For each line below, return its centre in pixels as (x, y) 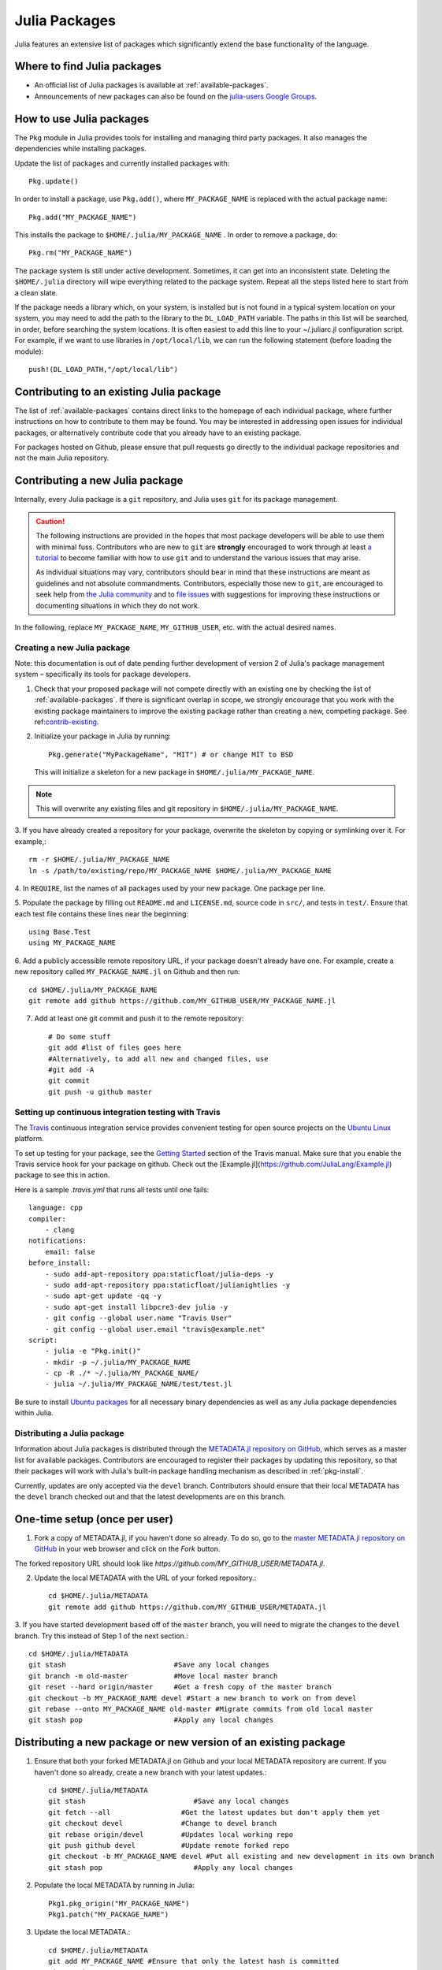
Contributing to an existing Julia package (118, 391)
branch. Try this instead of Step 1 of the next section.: (102, 1636)
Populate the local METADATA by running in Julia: (115, 1885)
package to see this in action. (62, 1175)
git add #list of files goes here (115, 1048)
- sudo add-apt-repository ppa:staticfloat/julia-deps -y (159, 1274)
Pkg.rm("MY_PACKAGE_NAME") (81, 253)
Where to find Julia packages (88, 67)
